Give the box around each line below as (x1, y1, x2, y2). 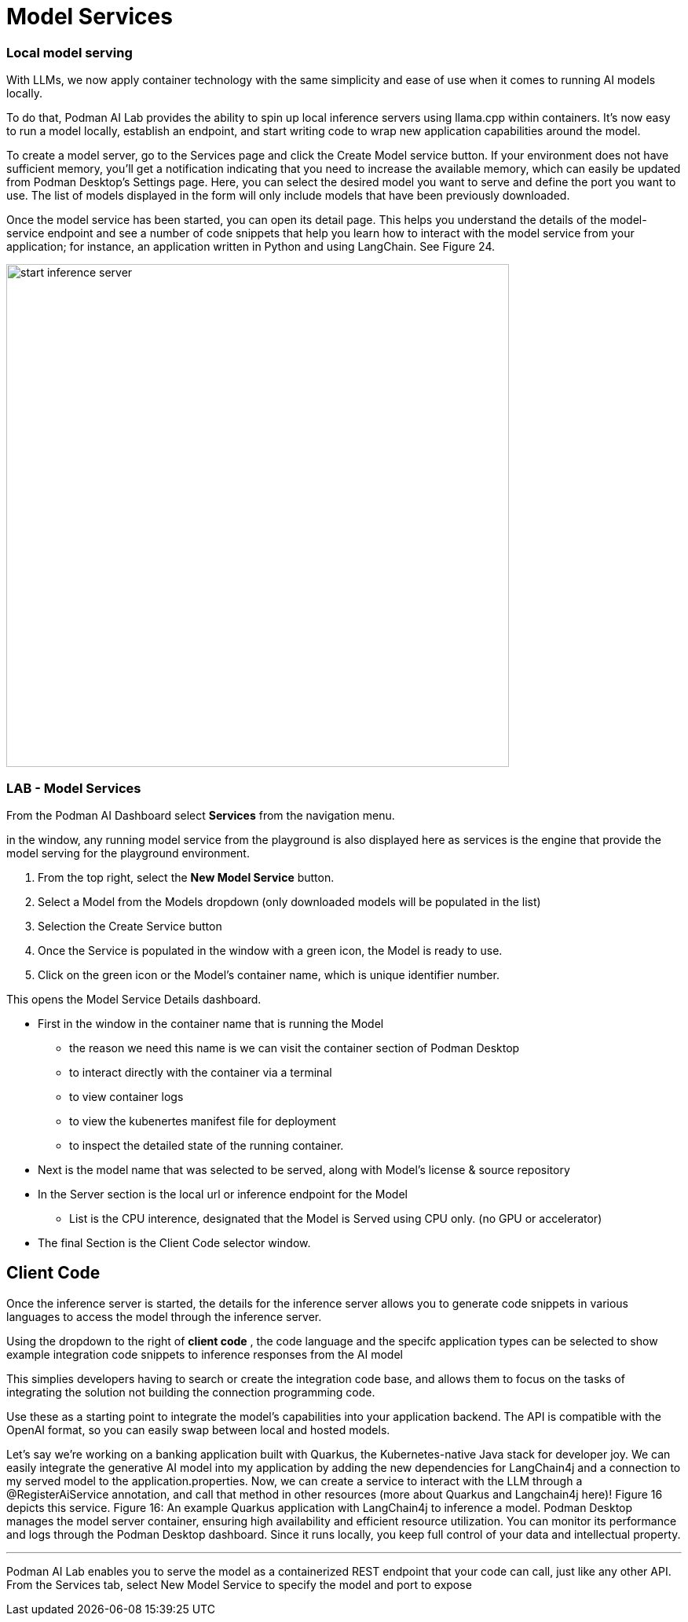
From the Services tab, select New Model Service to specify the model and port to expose (6, 1577, 472, 1591)
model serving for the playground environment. (6, 846, 250, 860)
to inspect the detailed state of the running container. (69, 1138, 344, 1152)
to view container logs (69, 1089, 184, 1103)
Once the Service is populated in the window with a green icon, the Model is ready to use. (38, 943, 503, 957)
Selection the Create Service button (38, 919, 222, 933)
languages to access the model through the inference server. (6, 1309, 322, 1323)
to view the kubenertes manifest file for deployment (69, 1114, 336, 1128)
